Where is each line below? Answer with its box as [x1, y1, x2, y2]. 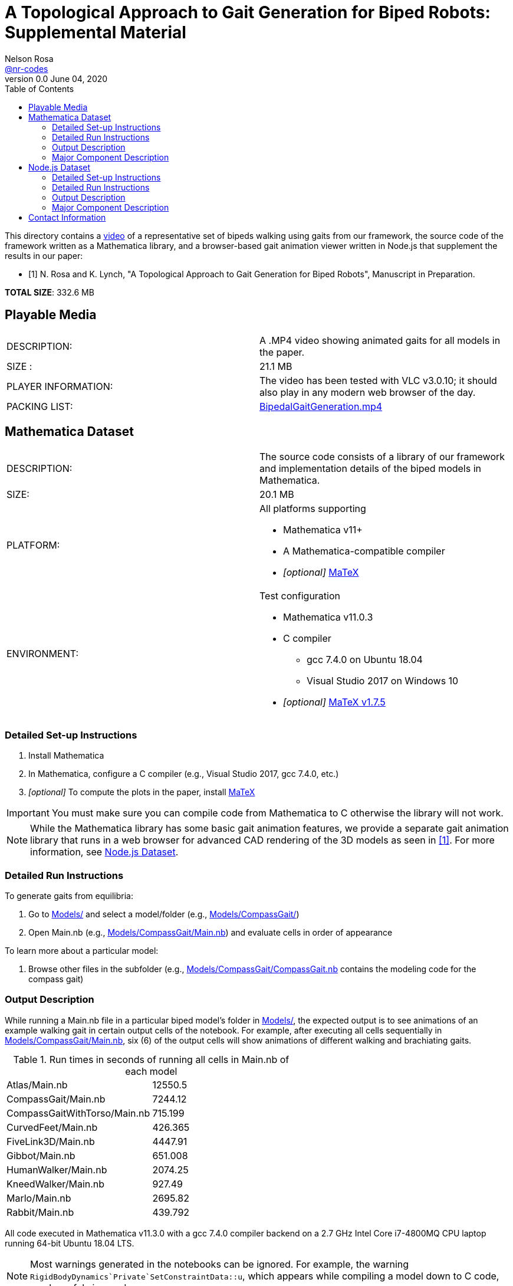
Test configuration [259, 590, 341, 602]
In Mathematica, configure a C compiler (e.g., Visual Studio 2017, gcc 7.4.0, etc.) [28, 769, 339, 779]
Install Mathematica [28, 750, 104, 761]
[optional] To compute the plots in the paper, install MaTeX [28, 787, 255, 798]
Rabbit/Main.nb [6, 1206, 74, 1218]
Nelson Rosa [5, 53, 54, 64]
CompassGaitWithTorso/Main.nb [6, 1107, 150, 1119]
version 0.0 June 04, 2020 [5, 73, 108, 84]
